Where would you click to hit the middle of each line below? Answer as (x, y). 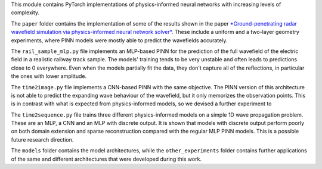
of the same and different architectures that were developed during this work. (106, 159)
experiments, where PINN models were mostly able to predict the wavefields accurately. (119, 40)
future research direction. (42, 139)
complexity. (25, 12)
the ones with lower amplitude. (49, 76)
